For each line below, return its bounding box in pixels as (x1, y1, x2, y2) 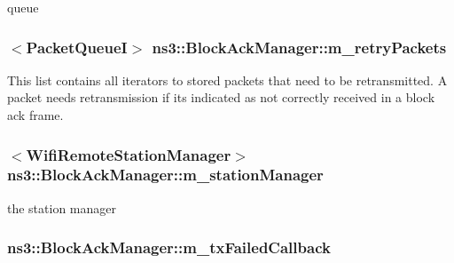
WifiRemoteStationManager (26, 143, 231, 165)
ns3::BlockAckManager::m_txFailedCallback (7, 236, 331, 259)
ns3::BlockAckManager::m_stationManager (7, 163, 324, 186)
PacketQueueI (26, 36, 128, 58)
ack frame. (7, 106, 64, 124)
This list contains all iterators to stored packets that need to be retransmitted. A (7, 70, 448, 89)
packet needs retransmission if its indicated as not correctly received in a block (7, 88, 435, 107)
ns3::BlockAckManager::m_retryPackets (152, 36, 447, 58)
